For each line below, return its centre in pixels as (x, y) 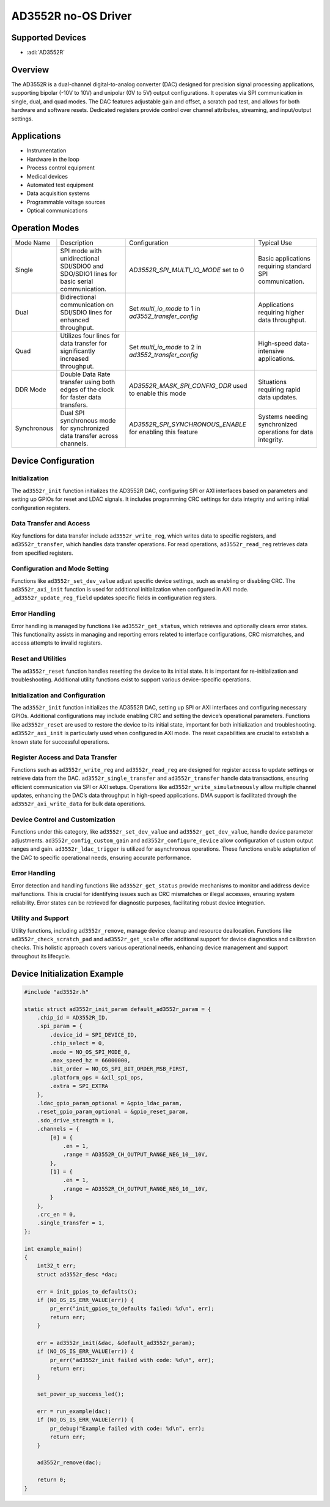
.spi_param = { (60, 1026)
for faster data (81, 398)
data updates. (277, 398)
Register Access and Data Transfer (64, 757)
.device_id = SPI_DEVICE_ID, (94, 1035)
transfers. (74, 405)
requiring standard (284, 266)
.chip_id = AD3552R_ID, (72, 1018)
